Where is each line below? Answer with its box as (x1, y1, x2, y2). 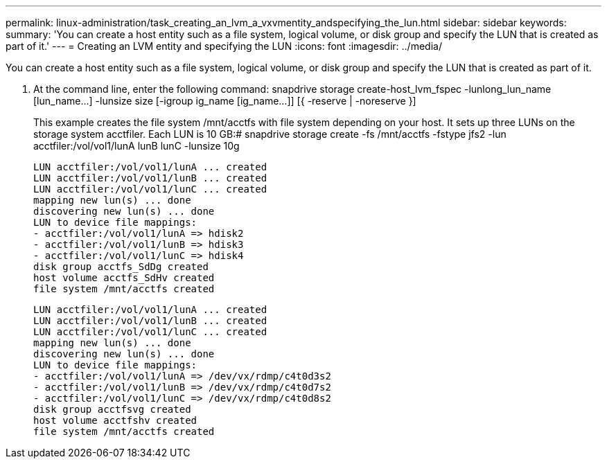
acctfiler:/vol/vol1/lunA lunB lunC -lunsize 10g (33, 140, 240, 152)
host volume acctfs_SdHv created (33, 272, 215, 283)
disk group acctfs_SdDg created (33, 261, 209, 272)
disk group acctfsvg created (33, 404, 191, 415)
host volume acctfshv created (33, 415, 197, 426)
